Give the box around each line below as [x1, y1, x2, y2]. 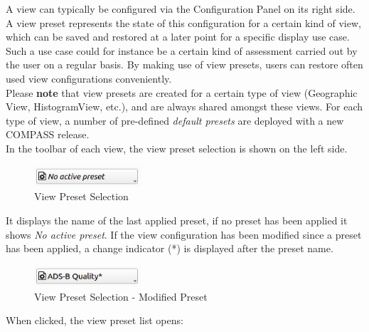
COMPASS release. [6, 127, 90, 142]
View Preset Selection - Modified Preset [34, 289, 208, 304]
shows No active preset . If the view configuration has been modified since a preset [6, 227, 362, 242]
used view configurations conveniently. [6, 71, 172, 85]
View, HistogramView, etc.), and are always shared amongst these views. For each [6, 99, 363, 114]
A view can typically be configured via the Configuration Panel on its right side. [6, 1, 355, 16]
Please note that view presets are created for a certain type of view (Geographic [6, 85, 358, 100]
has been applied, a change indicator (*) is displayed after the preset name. [6, 241, 333, 256]
